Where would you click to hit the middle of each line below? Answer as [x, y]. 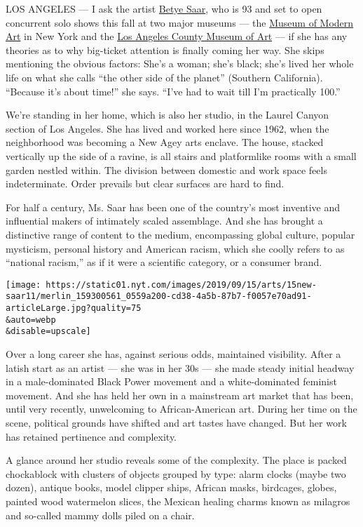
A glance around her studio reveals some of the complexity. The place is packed [176, 460]
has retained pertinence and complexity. [91, 436]
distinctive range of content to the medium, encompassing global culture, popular [180, 234]
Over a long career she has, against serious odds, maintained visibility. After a [173, 353]
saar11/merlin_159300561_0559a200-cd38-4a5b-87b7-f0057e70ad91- [159, 296]
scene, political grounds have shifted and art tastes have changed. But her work [176, 422]
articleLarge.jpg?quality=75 [74, 308]
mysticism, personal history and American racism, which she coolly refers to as [175, 248]
